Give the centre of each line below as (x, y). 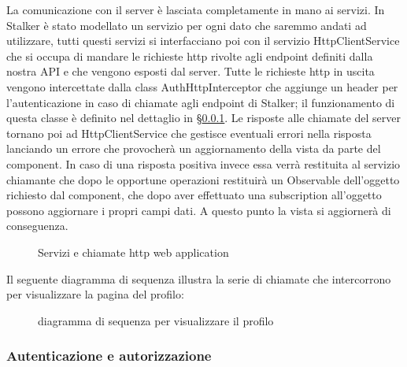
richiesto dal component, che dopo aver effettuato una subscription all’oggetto (194, 195)
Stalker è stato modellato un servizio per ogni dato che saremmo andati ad (187, 25)
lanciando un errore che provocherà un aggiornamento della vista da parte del (194, 148)
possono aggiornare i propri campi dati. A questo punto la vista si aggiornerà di (199, 210)
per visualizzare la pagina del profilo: (95, 294)
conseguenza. (37, 226)
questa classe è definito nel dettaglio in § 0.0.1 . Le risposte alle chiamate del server (204, 118)
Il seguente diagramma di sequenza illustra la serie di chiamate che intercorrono (199, 278)
